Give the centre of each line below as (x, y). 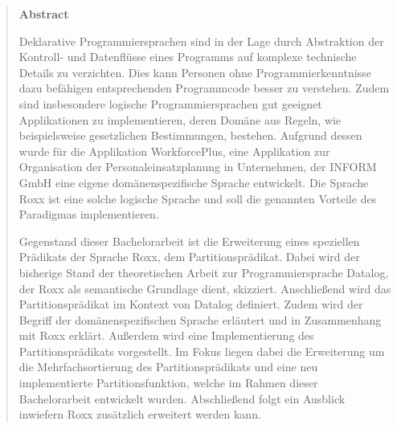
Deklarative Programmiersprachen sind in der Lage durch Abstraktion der (201, 41)
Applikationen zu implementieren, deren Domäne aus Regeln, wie (180, 119)
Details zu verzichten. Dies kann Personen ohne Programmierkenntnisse (195, 72)
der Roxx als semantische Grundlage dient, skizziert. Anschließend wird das (205, 288)
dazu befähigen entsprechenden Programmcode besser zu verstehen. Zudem (204, 88)
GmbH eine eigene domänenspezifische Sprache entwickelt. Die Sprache (194, 182)
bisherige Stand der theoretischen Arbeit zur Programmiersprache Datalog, (204, 272)
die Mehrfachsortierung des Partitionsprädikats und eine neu (168, 367)
